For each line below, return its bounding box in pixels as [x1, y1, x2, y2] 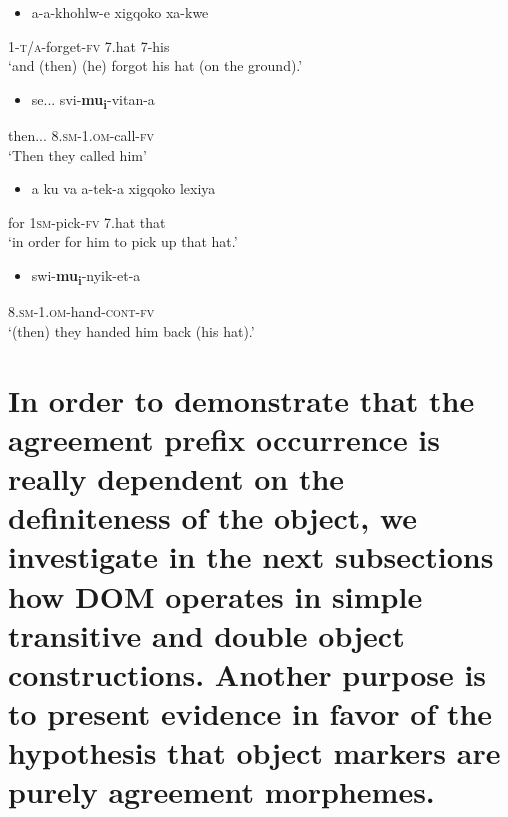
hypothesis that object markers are [8, 732, 501, 773]
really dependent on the [8, 457, 345, 498]
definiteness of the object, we [8, 497, 418, 538]
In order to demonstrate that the [8, 379, 475, 420]
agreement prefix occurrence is [8, 418, 441, 459]
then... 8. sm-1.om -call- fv [8, 125, 155, 146]
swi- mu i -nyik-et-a [31, 265, 141, 288]
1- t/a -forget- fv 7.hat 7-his [8, 35, 170, 56]
